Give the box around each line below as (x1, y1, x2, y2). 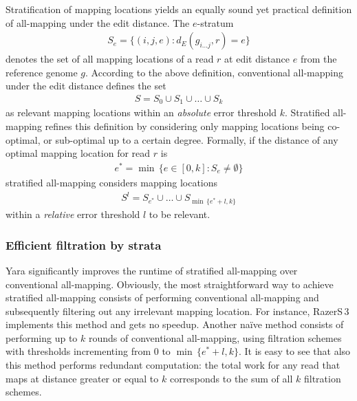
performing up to (6, 330, 78, 345)
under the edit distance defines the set (6, 78, 166, 93)
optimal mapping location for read (6, 146, 151, 160)
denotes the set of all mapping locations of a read (6, 52, 214, 66)
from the (300, 52, 337, 66)
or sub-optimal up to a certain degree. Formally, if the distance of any (43, 132, 338, 147)
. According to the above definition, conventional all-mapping (85, 65, 343, 79)
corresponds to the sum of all (169, 371, 293, 385)
